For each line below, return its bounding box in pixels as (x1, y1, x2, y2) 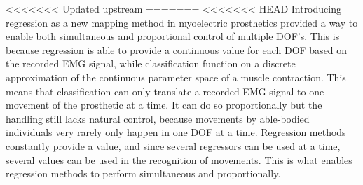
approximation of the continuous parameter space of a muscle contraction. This (6, 69, 346, 84)
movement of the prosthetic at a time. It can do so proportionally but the (6, 97, 322, 112)
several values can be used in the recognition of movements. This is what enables (6, 152, 352, 167)
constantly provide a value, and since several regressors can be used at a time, (6, 138, 341, 153)
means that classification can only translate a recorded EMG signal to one (6, 83, 324, 98)
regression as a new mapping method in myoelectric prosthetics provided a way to (6, 15, 358, 29)
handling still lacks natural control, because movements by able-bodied (6, 111, 310, 125)
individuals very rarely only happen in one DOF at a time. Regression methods (6, 125, 346, 139)
